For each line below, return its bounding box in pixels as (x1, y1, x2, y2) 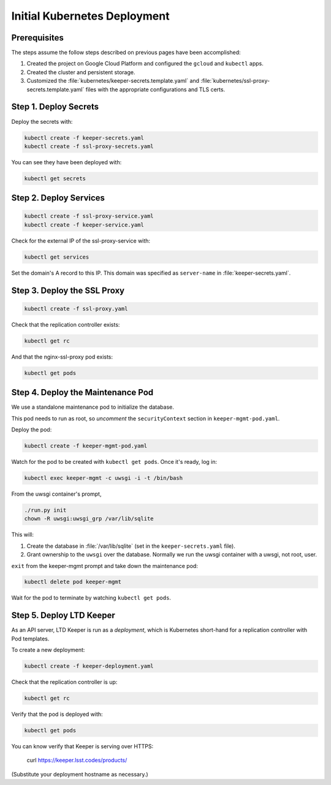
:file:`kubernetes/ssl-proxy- (200, 77, 270, 85)
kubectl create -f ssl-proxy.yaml (24, 305, 128, 312)
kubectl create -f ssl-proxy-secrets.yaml (24, 143, 154, 150)
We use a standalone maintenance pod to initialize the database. (11, 403, 175, 411)
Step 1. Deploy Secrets (11, 102, 99, 112)
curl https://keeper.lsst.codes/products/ (26, 757, 127, 764)
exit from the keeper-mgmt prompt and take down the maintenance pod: (11, 562, 199, 569)
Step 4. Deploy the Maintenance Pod (11, 387, 154, 398)
